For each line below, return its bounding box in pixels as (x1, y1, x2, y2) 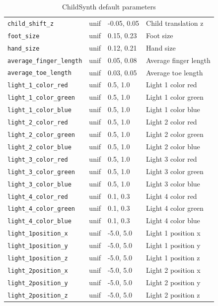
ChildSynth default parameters (62, 1, 156, 11)
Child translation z (146, 17, 204, 28)
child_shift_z (7, 20, 54, 27)
